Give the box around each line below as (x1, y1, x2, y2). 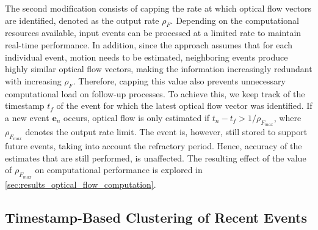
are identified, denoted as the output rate (5, 13, 159, 26)
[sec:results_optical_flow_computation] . (5, 177, 156, 190)
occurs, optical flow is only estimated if (63, 111, 210, 124)
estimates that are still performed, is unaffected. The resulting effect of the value (5, 151, 306, 164)
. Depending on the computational (170, 13, 299, 26)
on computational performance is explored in (35, 163, 203, 176)
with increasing (5, 74, 62, 87)
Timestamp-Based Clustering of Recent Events (5, 207, 307, 226)
